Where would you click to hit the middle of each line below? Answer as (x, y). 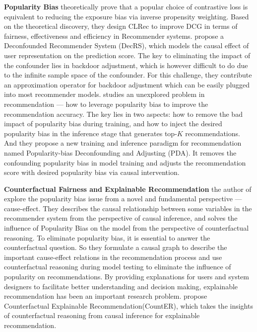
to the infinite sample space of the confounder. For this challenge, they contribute (128, 75)
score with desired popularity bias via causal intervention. (92, 172)
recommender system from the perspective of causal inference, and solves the (121, 218)
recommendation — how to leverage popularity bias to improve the (106, 104)
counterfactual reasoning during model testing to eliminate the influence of (118, 267)
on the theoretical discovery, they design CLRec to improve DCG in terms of (121, 26)
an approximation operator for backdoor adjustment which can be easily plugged (127, 84)
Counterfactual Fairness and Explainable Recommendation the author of (128, 189)
